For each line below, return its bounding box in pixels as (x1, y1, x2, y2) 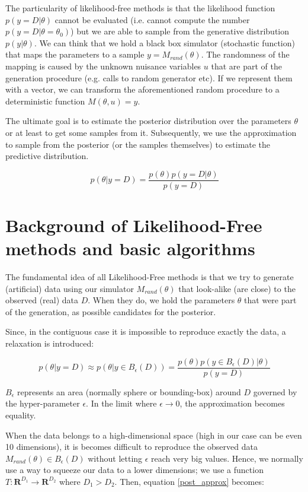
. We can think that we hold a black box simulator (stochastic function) (34, 36, 295, 49)
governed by (253, 385, 297, 398)
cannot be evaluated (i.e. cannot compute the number (54, 13, 250, 26)
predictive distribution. (5, 150, 89, 162)
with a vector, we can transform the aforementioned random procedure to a (5, 83, 280, 96)
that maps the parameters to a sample (5, 48, 145, 61)
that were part (244, 294, 297, 306)
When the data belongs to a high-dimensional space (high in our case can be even (5, 428, 302, 441)
